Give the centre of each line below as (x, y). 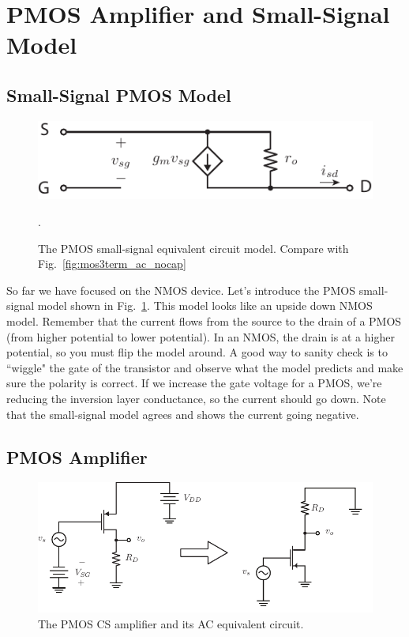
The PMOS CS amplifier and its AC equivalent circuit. (171, 623)
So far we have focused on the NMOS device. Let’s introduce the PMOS (181, 290)
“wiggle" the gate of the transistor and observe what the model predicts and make (205, 367)
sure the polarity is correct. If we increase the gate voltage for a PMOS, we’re (194, 383)
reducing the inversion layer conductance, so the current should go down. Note (196, 398)
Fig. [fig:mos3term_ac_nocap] (112, 264)
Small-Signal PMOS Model (119, 94)
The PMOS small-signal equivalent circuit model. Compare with (193, 248)
